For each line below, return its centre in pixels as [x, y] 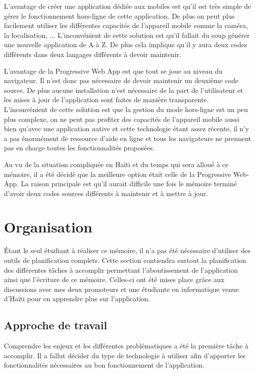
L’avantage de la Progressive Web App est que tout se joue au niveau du [113, 71]
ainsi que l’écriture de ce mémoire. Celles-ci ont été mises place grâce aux [114, 279]
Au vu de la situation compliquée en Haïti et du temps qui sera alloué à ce [116, 164]
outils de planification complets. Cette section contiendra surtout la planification [125, 260]
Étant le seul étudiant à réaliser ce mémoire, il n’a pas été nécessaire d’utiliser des [127, 250]
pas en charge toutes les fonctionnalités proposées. [79, 148]
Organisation [48, 227]
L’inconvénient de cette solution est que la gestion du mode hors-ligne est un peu [126, 109]
